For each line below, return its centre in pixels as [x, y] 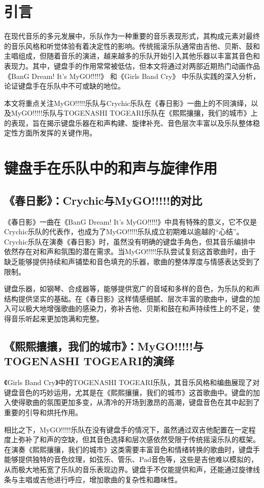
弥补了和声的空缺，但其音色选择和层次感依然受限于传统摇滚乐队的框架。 [139, 439]
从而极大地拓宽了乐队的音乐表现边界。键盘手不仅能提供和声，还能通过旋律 [128, 469]
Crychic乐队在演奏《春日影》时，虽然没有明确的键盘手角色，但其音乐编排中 [130, 241]
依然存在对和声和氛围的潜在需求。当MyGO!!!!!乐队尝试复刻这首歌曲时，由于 [130, 251]
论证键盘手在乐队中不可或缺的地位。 [64, 86]
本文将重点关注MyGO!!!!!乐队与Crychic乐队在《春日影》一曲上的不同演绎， [128, 103]
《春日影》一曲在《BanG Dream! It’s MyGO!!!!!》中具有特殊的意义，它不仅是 [131, 221]
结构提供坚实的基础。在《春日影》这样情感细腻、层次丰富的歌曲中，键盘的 [128, 298]
